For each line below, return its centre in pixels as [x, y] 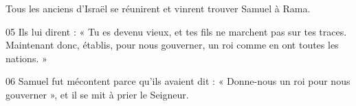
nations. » [26, 58]
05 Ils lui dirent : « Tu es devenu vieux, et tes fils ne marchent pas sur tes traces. [176, 31]
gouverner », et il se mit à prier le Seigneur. [97, 94]
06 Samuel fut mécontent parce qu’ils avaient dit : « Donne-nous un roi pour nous [178, 81]
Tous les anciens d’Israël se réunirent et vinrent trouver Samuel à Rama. [158, 8]
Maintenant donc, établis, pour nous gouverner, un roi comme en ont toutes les [172, 45]
